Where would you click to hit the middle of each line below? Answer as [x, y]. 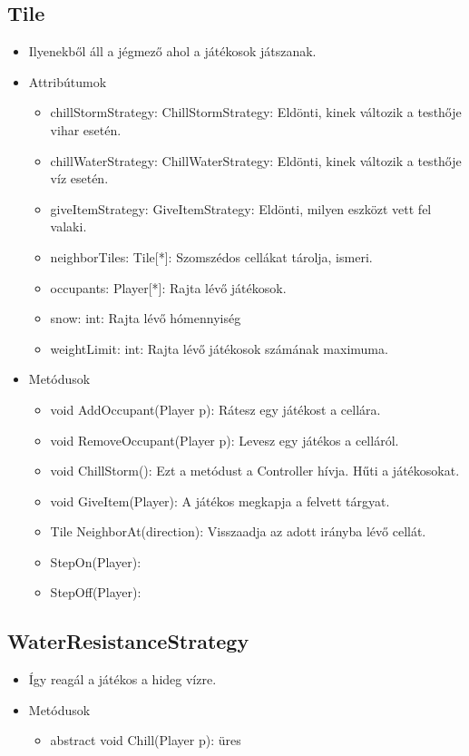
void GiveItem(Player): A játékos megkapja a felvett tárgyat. [220, 501]
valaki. [68, 226]
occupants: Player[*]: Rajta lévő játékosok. [168, 287]
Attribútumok [68, 81]
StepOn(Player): [96, 561]
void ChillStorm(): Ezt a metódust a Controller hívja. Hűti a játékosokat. [255, 471]
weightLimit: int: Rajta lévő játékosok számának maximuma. [219, 348]
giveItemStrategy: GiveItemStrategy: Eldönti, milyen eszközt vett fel [241, 208]
